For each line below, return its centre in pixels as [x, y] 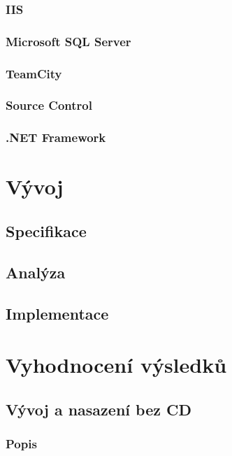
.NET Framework [56, 137]
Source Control [49, 105]
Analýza [36, 272]
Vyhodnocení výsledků [116, 365]
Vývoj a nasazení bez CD [99, 409]
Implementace [57, 313]
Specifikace [46, 230]
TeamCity [34, 73]
